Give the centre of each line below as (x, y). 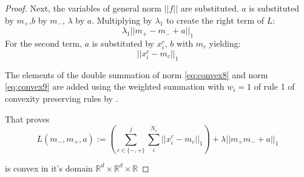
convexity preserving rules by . (62, 98)
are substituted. (210, 8)
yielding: (225, 43)
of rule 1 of (274, 86)
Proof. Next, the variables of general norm (83, 8)
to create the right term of (215, 20)
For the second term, (44, 43)
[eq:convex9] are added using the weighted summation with (115, 86)
